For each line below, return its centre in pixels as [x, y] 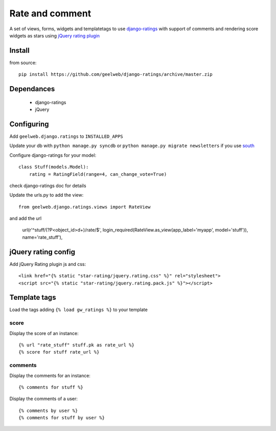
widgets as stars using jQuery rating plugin [54, 35]
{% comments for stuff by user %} [62, 418]
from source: [23, 63]
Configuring [29, 124]
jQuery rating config [42, 252]
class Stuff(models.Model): [54, 167]
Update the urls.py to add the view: [47, 195]
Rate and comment [50, 13]
